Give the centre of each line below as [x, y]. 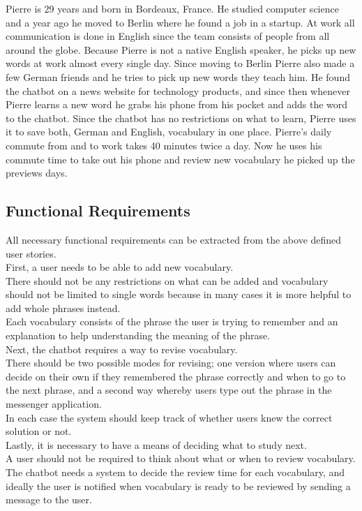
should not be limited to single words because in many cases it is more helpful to [179, 294]
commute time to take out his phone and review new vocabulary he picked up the [180, 159]
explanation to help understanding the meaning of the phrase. [138, 335]
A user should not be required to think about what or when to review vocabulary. [181, 458]
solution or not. [39, 431]
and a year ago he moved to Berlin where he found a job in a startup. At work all [180, 22]
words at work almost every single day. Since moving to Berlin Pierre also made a [180, 63]
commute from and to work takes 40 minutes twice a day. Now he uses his [164, 145]
